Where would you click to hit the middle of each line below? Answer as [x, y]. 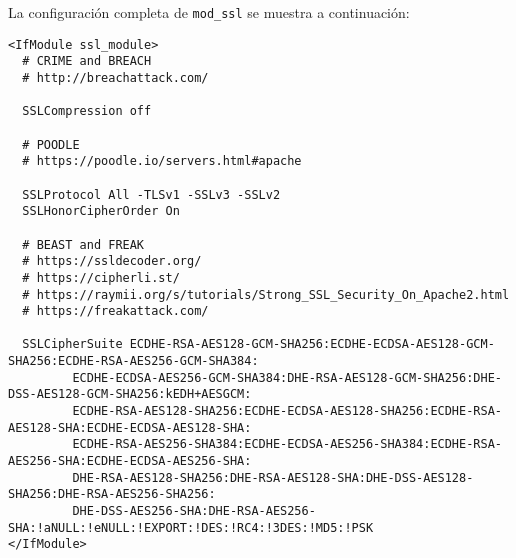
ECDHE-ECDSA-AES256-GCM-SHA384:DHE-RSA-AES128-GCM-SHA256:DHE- [287, 377]
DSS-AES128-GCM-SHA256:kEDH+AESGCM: [130, 394]
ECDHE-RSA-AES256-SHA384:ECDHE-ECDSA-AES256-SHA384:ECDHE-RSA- [287, 444]
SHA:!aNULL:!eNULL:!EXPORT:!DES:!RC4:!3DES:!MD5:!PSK [191, 527]
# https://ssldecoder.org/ [112, 261]
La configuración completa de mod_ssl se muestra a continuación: [209, 12]
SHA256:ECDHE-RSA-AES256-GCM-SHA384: [133, 361]
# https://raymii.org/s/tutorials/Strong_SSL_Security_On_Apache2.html [266, 294]
